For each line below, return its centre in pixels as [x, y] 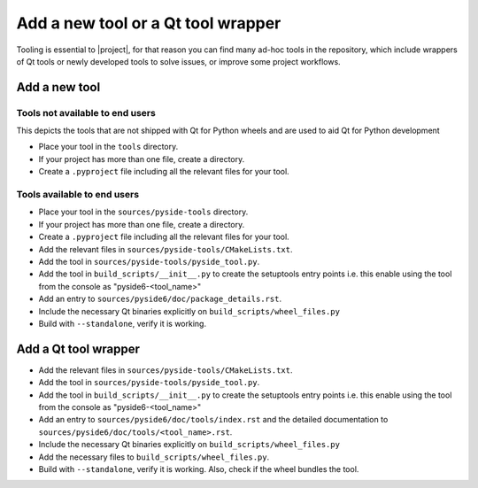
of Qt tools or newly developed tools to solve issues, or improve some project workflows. [178, 61]
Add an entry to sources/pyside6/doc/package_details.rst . [160, 299]
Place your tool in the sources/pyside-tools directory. [143, 212]
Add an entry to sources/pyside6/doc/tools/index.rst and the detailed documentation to [213, 420]
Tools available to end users [78, 195]
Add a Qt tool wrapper [78, 349]
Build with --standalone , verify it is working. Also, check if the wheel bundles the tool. [199, 469]
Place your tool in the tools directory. [108, 147]
